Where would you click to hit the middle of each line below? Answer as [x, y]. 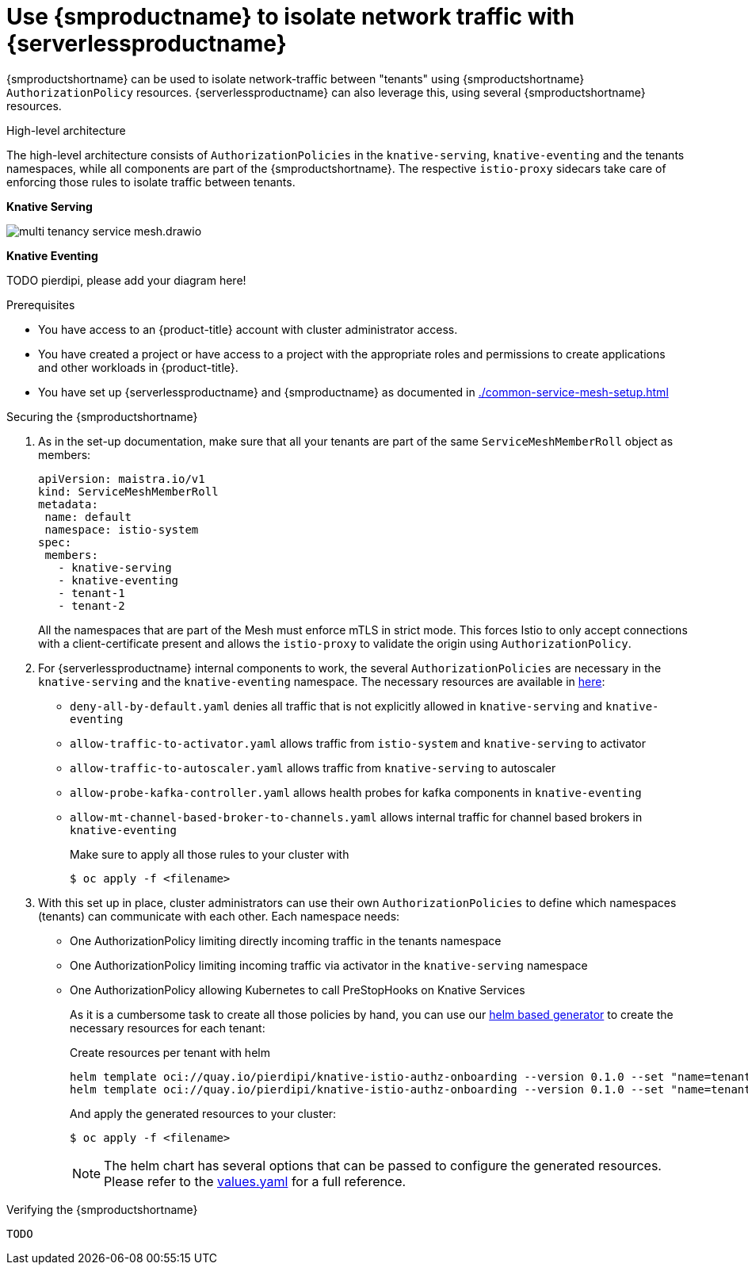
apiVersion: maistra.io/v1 [122, 479]
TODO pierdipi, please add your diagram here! [126, 280]
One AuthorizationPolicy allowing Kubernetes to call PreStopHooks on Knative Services [298, 990]
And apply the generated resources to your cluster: [203, 1113]
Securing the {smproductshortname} [102, 416]
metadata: [68, 504]
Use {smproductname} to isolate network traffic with [290, 17]
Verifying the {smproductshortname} [102, 1209]
